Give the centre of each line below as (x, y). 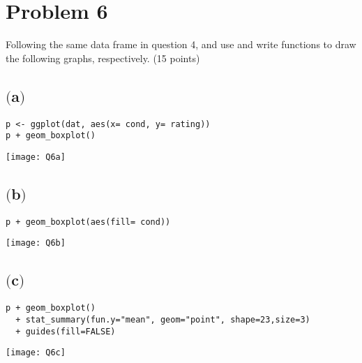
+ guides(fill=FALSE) (66, 331)
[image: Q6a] (36, 157)
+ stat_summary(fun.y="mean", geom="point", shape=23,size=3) (163, 319)
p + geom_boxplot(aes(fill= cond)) (88, 222)
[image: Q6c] (36, 353)
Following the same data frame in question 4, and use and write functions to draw (181, 44)
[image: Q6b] (36, 243)
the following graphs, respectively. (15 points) (103, 58)
